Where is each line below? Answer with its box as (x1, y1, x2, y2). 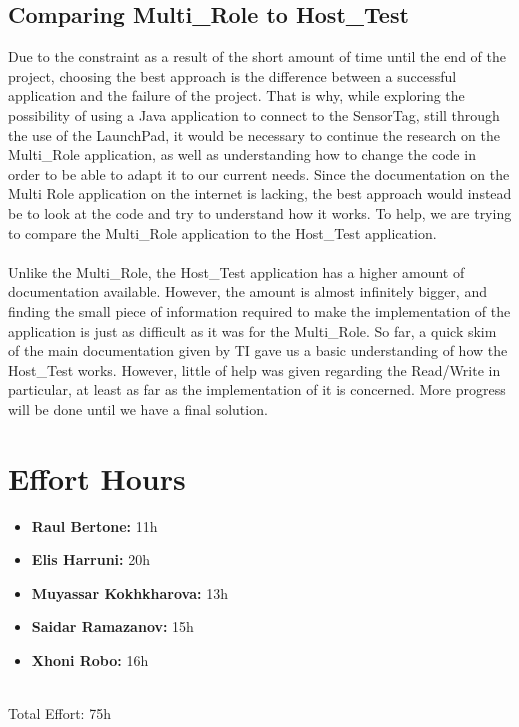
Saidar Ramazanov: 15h (31, 616, 194, 637)
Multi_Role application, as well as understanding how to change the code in (8, 144, 476, 165)
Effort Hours (8, 457, 186, 498)
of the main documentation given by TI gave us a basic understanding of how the (8, 340, 508, 361)
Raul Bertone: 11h (31, 515, 158, 536)
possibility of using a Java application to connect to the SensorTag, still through (8, 104, 500, 125)
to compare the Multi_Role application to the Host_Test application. (8, 222, 437, 243)
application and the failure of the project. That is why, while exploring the (8, 85, 465, 106)
